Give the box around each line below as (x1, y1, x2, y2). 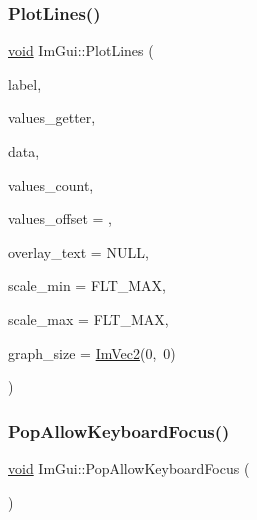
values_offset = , (8, 208, 112, 229)
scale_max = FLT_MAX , (8, 308, 169, 329)
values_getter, (8, 107, 96, 128)
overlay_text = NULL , (8, 241, 149, 262)
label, (8, 73, 42, 94)
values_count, (8, 174, 94, 195)
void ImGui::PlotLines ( (8, 40, 154, 61)
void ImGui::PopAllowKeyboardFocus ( (8, 457, 250, 478)
